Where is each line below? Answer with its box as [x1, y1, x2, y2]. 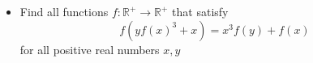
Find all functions [19, 3, 109, 19]
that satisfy [172, 3, 229, 19]
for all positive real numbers [19, 40, 160, 57]
